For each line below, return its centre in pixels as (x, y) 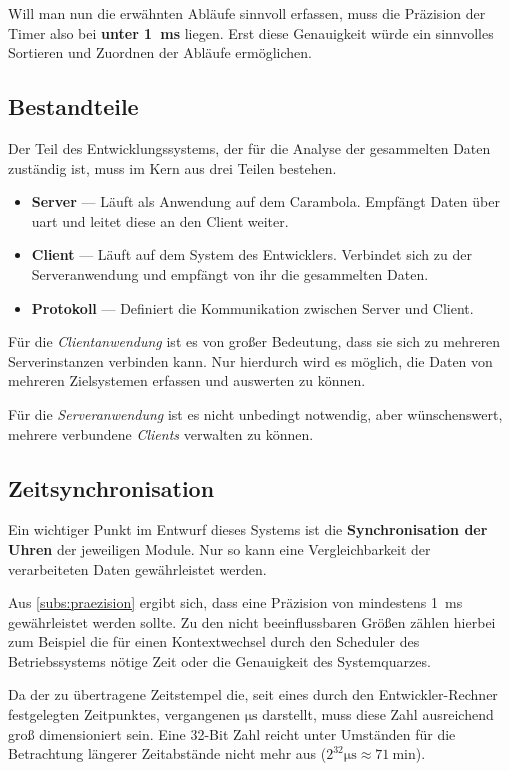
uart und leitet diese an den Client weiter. (160, 220)
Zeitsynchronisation (111, 487)
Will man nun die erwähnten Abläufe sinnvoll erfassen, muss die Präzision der (247, 13)
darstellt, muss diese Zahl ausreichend (378, 714)
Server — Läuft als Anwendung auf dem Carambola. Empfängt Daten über (265, 201)
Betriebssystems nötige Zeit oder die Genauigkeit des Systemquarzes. (219, 660)
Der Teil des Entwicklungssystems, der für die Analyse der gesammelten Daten (249, 147)
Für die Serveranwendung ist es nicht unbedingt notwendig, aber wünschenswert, (255, 413)
